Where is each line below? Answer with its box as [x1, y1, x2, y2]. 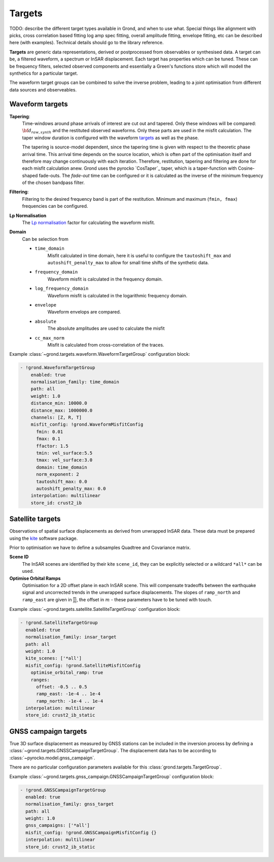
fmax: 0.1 [36, 436, 61, 442]
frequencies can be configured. [22, 203, 88, 209]
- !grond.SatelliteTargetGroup [20, 620, 98, 626]
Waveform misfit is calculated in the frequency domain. [47, 276, 163, 282]
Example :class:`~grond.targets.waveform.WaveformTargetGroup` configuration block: [9, 351, 190, 357]
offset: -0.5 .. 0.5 [36, 684, 87, 690]
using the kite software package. [9, 535, 78, 541]
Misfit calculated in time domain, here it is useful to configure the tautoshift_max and [47, 252, 231, 259]
